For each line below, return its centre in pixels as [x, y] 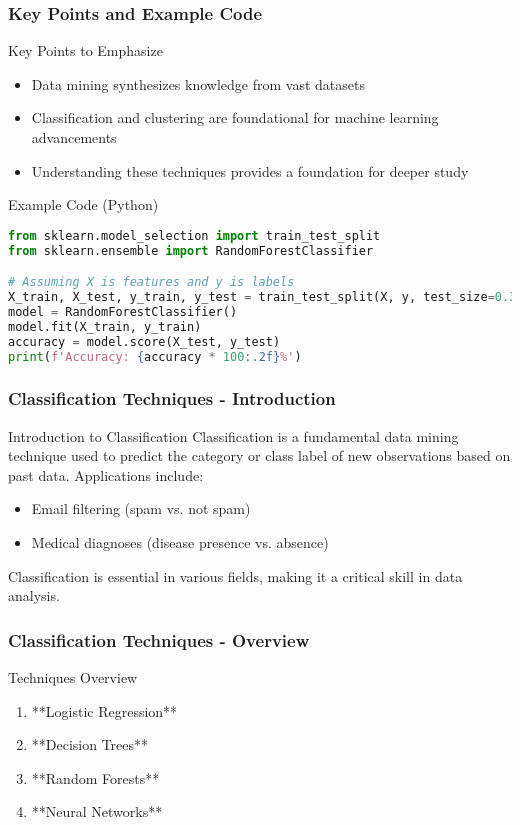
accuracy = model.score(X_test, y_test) [144, 341]
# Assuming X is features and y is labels [151, 282]
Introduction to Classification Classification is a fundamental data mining [233, 435]
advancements [74, 137]
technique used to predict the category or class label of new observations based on [259, 455]
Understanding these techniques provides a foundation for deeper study [250, 170]
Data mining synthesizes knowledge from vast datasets [198, 83]
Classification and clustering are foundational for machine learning [235, 117]
